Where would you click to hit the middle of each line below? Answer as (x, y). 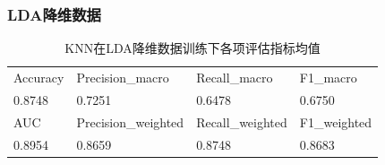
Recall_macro (235, 78)
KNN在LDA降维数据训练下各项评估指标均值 (192, 48)
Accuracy (39, 78)
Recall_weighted (242, 122)
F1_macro (328, 78)
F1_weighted (336, 122)
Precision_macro (123, 78)
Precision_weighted (130, 122)
